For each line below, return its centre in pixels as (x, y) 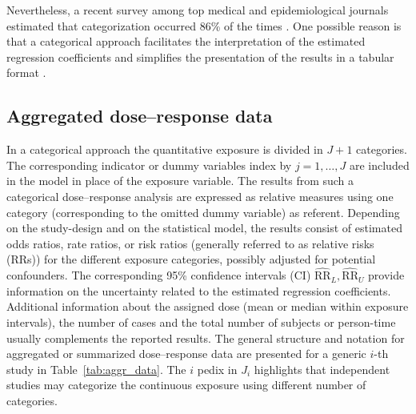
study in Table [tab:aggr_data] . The (96, 369)
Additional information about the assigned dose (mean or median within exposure (208, 306)
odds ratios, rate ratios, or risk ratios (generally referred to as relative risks (190, 243)
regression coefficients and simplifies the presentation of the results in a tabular (200, 56)
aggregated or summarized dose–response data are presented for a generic (186, 354)
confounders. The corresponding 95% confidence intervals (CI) (159, 275)
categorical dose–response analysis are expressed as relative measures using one (200, 196)
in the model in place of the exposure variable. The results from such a (180, 181)
